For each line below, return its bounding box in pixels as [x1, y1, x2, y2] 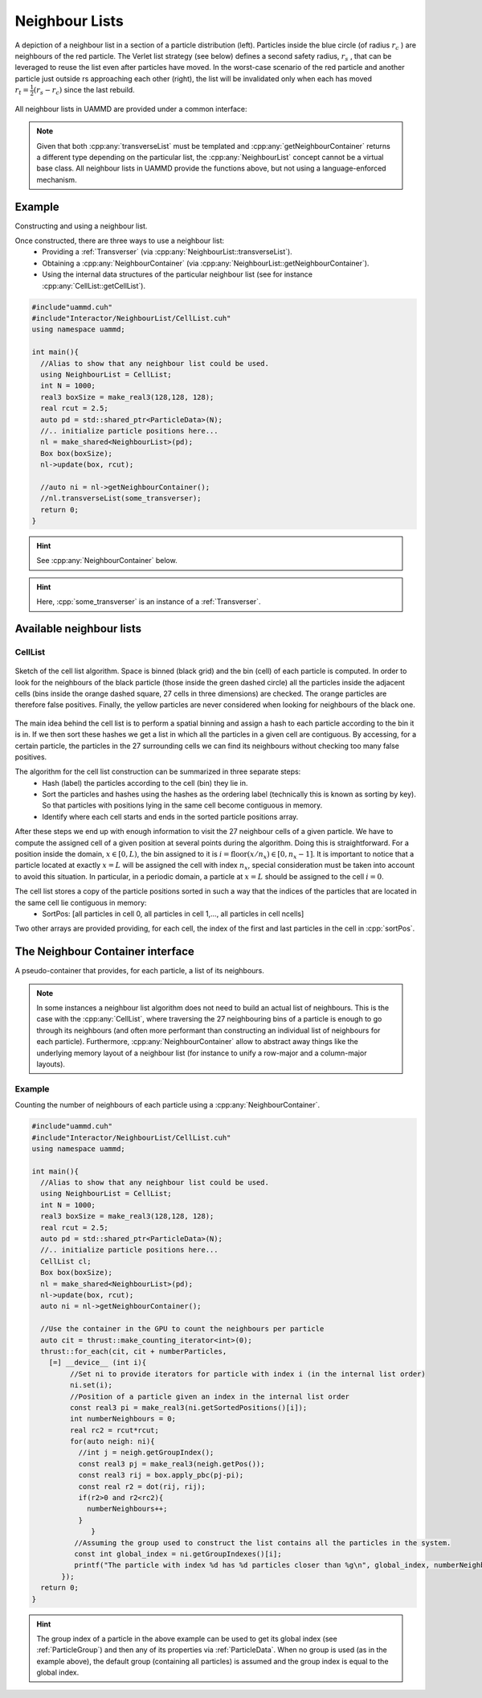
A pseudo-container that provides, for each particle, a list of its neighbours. [14, 966, 265, 976]
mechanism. [36, 175, 77, 184]
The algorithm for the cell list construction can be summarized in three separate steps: [14, 767, 301, 776]
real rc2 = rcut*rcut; [69, 1425, 160, 1435]
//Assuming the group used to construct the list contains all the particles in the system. [73, 1538, 451, 1548]
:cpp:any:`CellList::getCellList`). [42, 281, 146, 290]
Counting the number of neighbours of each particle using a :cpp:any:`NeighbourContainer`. [14, 1100, 321, 1110]
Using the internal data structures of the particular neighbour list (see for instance [42, 269, 313, 279]
